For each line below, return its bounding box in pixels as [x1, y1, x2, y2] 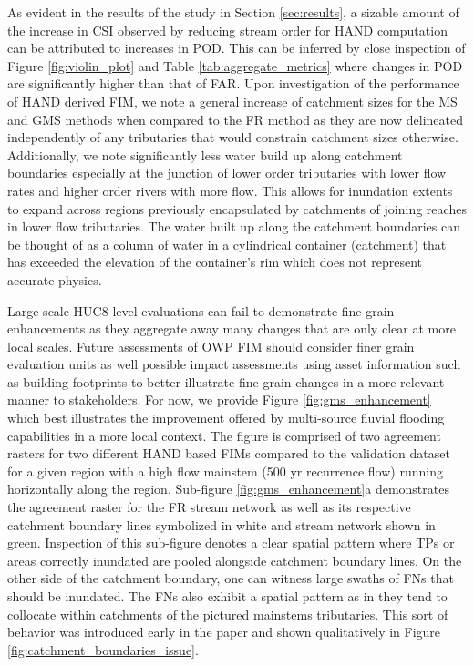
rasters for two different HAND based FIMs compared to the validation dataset [7, 444, 450, 463]
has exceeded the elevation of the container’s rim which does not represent [7, 252, 423, 272]
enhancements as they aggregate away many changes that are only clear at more [7, 319, 456, 338]
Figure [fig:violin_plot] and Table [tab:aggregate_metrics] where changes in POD [7, 56, 463, 75]
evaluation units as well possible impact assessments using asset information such [7, 354, 461, 374]
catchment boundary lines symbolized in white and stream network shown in [7, 515, 436, 534]
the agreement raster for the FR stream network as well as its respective [7, 497, 411, 517]
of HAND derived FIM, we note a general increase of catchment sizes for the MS [7, 91, 458, 110]
